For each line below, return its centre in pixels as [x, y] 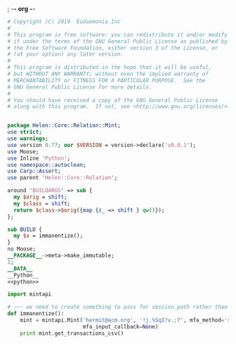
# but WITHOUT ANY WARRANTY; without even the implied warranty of [108, 74]
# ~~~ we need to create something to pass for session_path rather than [118, 307]
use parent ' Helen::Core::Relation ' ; [63, 178]
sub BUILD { [25, 229]
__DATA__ [20, 269]
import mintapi [29, 294]
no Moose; [22, 249]
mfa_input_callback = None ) [120, 326]
